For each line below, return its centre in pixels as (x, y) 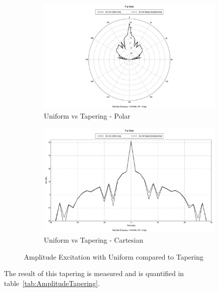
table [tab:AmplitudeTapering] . (52, 283)
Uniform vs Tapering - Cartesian (94, 240)
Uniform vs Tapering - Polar (87, 116)
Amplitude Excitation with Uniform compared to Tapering (114, 256)
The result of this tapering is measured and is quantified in (94, 273)
